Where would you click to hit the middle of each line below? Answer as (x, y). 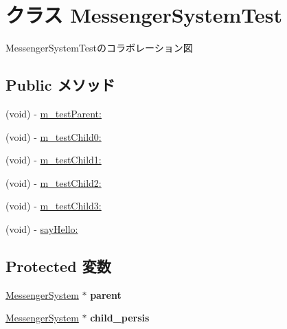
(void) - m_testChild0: (54, 136)
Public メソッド (60, 85)
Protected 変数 (58, 265)
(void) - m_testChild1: (54, 160)
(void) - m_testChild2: (54, 182)
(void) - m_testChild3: (54, 206)
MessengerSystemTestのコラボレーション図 (99, 48)
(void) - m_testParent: (54, 113)
